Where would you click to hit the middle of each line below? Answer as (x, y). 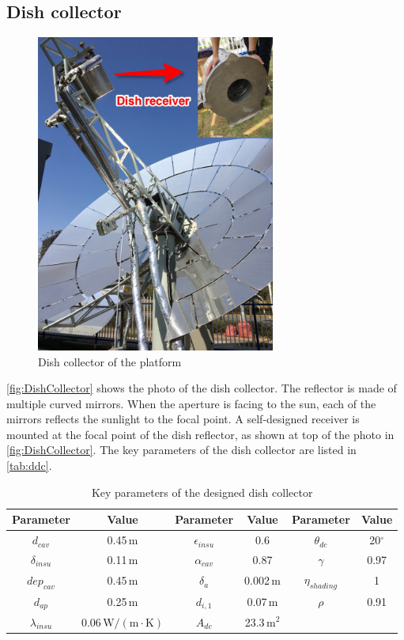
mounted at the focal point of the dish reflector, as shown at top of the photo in (200, 434)
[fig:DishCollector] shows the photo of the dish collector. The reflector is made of (202, 388)
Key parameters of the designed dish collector (202, 492)
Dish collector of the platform (110, 361)
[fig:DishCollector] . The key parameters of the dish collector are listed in (181, 450)
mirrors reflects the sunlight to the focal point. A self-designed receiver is (183, 419)
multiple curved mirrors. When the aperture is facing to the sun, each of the (191, 403)
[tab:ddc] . (29, 466)
